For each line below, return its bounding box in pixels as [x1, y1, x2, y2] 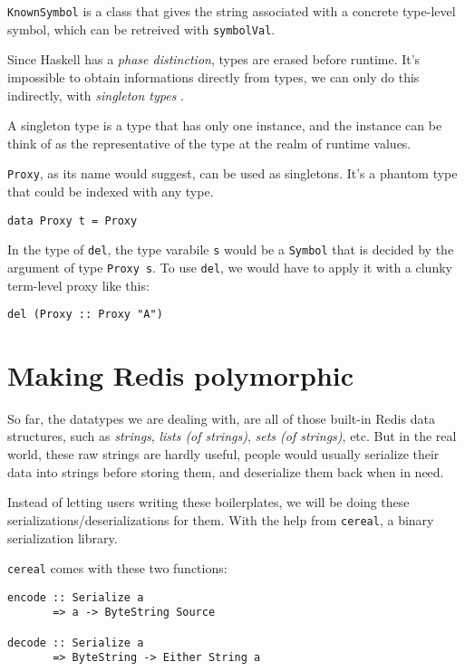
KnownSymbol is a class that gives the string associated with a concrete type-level [7, 2, 456, 20]
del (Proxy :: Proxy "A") [7, 308, 163, 321]
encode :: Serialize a [7, 590, 144, 604]
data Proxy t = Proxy [7, 214, 138, 227]
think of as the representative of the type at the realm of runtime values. [7, 133, 412, 152]
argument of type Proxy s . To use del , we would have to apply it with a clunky [7, 257, 452, 276]
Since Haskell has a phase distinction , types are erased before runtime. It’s [7, 50, 421, 69]
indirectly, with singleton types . [7, 85, 184, 104]
